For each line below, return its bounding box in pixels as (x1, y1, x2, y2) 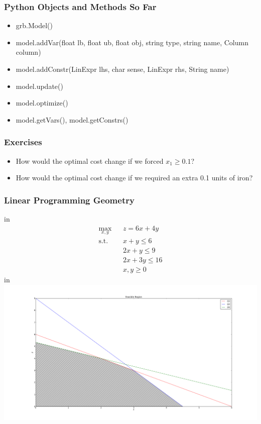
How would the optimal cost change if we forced (16, 155, 164, 166)
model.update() (16, 80, 63, 91)
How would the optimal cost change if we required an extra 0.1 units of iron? (16, 172, 253, 183)
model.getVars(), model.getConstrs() (16, 114, 128, 125)
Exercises (4, 136, 42, 148)
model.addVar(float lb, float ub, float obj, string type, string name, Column (16, 37, 248, 47)
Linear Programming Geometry (4, 193, 135, 206)
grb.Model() (16, 20, 53, 31)
